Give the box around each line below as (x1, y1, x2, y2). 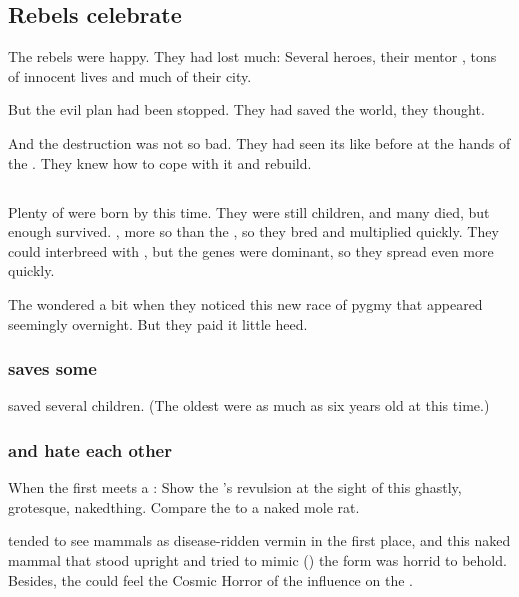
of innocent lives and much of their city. (8, 65, 252, 86)
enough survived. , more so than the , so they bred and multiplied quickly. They (8, 221, 499, 242)
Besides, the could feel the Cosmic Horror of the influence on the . (8, 569, 413, 590)
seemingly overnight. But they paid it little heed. (8, 313, 308, 334)
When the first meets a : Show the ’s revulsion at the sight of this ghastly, (8, 477, 462, 498)
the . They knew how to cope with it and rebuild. (8, 152, 312, 173)
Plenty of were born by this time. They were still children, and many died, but (8, 201, 490, 222)
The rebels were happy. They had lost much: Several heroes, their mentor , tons (8, 46, 497, 67)
